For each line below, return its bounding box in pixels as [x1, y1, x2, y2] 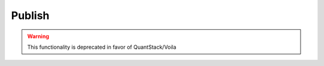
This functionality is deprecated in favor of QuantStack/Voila [27, 43, 176, 51]
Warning [27, 33, 49, 40]
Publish [11, 9, 50, 22]
